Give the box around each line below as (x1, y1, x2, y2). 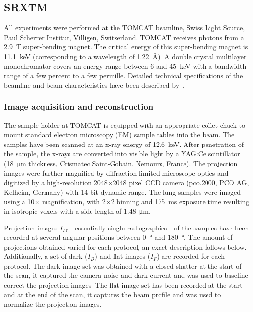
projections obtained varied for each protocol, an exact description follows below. (4, 241, 247, 251)
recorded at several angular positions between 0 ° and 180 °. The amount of (4, 232, 233, 242)
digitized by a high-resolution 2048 (4, 177, 108, 187)
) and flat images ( (94, 251, 151, 261)
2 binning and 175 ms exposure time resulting (111, 196, 250, 207)
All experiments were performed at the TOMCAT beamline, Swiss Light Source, (4, 22, 245, 33)
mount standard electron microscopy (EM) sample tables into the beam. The (4, 129, 235, 140)
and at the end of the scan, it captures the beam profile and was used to (4, 289, 221, 299)
